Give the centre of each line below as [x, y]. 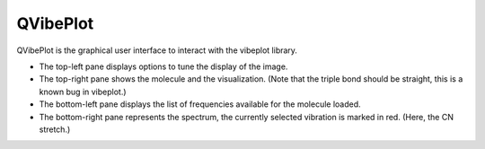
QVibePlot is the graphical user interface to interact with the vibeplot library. [157, 50]
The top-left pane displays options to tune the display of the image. [163, 66]
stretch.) [55, 129]
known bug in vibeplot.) [83, 92]
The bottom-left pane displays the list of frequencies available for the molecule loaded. [200, 104]
